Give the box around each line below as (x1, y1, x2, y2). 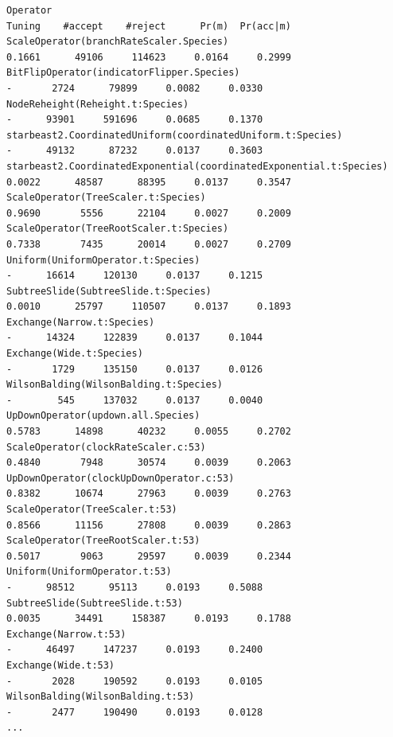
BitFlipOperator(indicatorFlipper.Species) (6, 67, 240, 79)
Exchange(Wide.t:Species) (6, 348, 143, 360)
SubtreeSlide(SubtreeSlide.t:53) (6, 597, 183, 609)
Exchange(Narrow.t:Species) (6, 316, 155, 328)
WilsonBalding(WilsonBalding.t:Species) (6, 379, 224, 391)
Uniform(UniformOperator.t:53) (6, 566, 172, 578)
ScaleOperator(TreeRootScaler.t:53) (6, 535, 200, 547)
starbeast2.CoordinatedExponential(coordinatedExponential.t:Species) (6, 160, 388, 172)
